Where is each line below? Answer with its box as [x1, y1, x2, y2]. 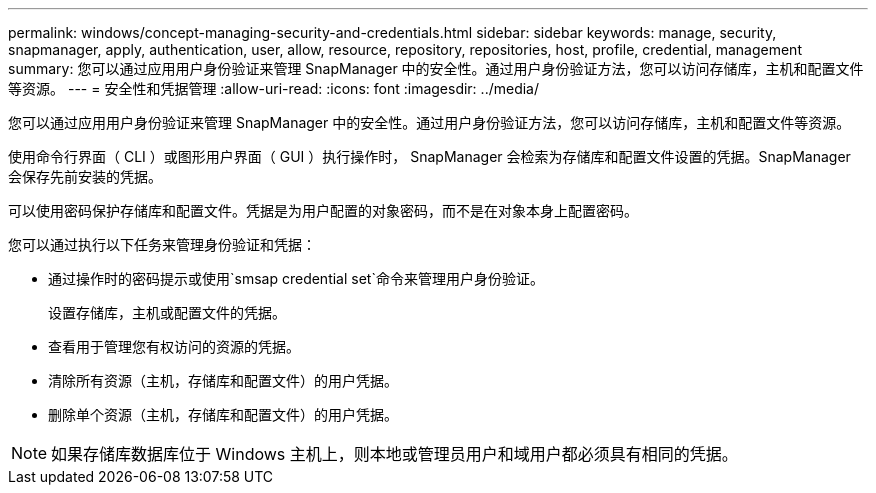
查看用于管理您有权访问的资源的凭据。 [48, 338, 300, 355]
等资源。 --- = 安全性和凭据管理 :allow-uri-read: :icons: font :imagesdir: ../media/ [8, 80, 540, 97]
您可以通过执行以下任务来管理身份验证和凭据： [8, 236, 316, 253]
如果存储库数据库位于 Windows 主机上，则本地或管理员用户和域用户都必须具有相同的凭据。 [51, 444, 738, 464]
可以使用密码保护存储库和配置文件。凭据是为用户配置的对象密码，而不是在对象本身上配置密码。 [8, 202, 638, 219]
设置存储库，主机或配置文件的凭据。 [48, 304, 286, 321]
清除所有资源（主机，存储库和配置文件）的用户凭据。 [48, 372, 398, 389]
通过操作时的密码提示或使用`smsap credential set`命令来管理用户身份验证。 [48, 270, 544, 287]
